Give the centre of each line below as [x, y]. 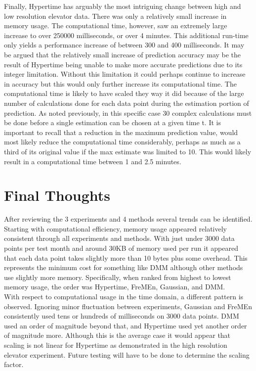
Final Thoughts [57, 195]
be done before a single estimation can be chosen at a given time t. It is [112, 122]
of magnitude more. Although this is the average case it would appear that [117, 335]
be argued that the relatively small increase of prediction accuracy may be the [123, 54]
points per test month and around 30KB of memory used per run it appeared [121, 248]
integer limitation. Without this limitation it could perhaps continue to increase [125, 74]
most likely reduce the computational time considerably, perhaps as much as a [122, 142]
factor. [14, 364]
